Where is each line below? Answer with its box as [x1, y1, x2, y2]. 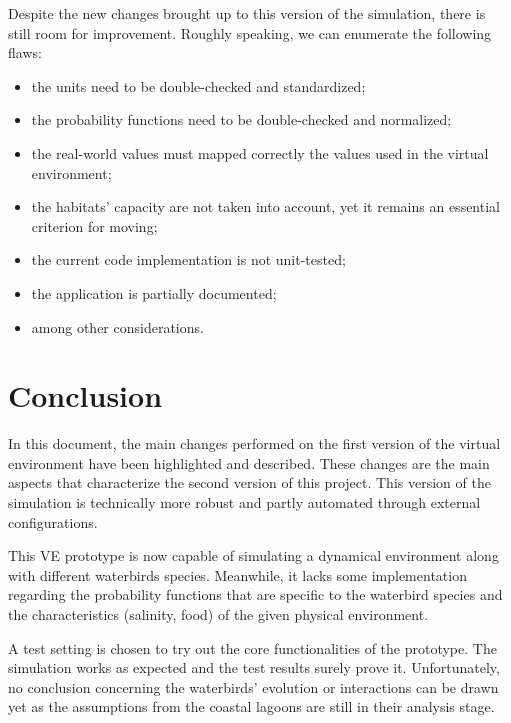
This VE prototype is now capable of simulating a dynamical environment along [8, 545, 499, 566]
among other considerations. [31, 316, 204, 337]
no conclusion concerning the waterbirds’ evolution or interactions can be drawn [8, 676, 499, 697]
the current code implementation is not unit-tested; [31, 249, 346, 270]
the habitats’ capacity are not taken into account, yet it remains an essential [31, 196, 500, 217]
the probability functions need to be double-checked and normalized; [31, 109, 452, 130]
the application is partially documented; [31, 282, 277, 303]
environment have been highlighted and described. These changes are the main [8, 452, 490, 473]
